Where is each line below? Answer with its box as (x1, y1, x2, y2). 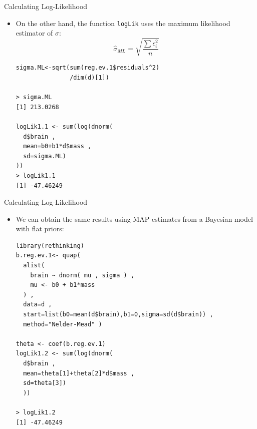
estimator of (16, 28, 53, 38)
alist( (23, 262, 45, 269)
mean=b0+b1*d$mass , (23, 143, 92, 150)
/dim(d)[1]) (70, 74, 109, 81)
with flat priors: (16, 223, 64, 234)
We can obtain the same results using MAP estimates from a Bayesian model (16, 213, 253, 224)
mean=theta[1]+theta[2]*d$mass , (23, 369, 135, 377)
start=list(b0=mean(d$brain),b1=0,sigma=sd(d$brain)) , (23, 311, 213, 318)
